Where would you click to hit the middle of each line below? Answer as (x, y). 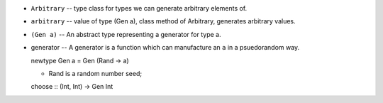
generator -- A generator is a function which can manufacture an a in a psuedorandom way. (165, 48)
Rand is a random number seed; (95, 73)
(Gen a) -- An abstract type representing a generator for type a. (126, 34)
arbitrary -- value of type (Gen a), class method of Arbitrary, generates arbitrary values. (163, 21)
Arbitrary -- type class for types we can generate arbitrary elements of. (139, 8)
